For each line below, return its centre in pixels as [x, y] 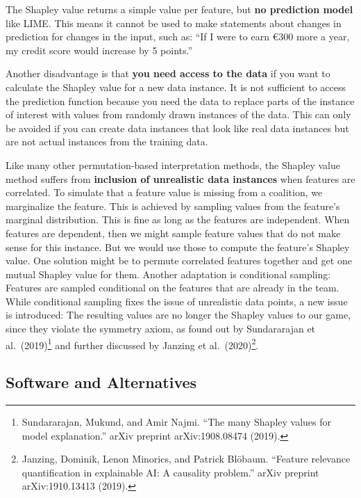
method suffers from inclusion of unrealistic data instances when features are [180, 178]
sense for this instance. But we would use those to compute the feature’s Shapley [178, 247]
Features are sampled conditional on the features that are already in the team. [173, 288]
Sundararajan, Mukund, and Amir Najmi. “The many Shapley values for [177, 422]
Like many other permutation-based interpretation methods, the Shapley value [173, 164]
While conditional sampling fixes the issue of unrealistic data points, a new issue [177, 301]
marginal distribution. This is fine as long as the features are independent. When [178, 219]
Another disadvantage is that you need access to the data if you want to [168, 73]
